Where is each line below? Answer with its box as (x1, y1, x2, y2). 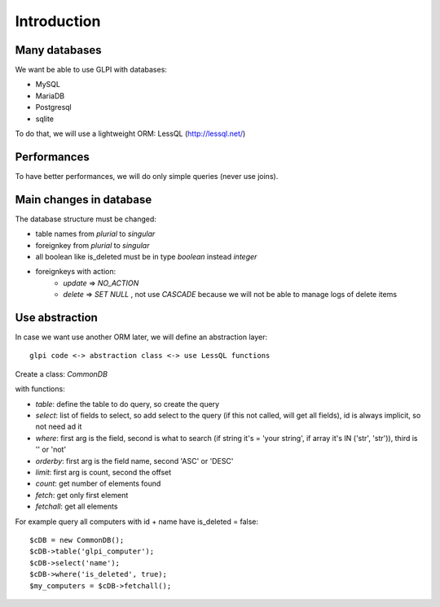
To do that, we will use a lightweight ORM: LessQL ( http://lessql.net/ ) (15, 129, 246, 138)
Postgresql (35, 103, 73, 112)
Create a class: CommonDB (15, 369, 108, 378)
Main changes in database (15, 192, 152, 207)
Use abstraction (15, 310, 98, 325)
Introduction (15, 12, 101, 30)
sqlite (35, 114, 55, 124)
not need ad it (35, 421, 82, 431)
